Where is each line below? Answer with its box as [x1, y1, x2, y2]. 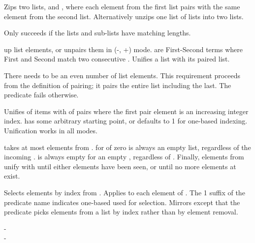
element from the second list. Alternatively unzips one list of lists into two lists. [4, 11, 244, 21]
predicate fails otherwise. [4, 90, 79, 100]
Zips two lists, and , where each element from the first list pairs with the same [4, 1, 240, 11]
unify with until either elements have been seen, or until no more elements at [4, 161, 236, 171]
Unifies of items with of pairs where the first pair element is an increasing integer [4, 106, 249, 116]
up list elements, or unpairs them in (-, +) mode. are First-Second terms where [4, 44, 243, 54]
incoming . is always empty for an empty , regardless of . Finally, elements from [4, 152, 244, 162]
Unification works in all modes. [4, 125, 97, 135]
